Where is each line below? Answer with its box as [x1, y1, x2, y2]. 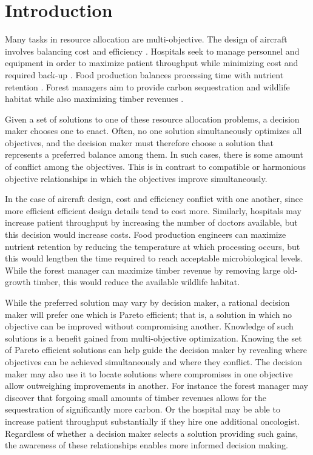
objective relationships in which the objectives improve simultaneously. [5, 172, 268, 184]
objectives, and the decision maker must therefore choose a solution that [5, 136, 274, 149]
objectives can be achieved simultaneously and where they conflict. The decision [5, 355, 302, 368]
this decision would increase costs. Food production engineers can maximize [5, 228, 286, 241]
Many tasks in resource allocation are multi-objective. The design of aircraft [5, 33, 288, 45]
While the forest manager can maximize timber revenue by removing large [5, 263, 281, 276]
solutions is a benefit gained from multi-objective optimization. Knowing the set [5, 331, 302, 344]
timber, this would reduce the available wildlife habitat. [33, 275, 240, 288]
